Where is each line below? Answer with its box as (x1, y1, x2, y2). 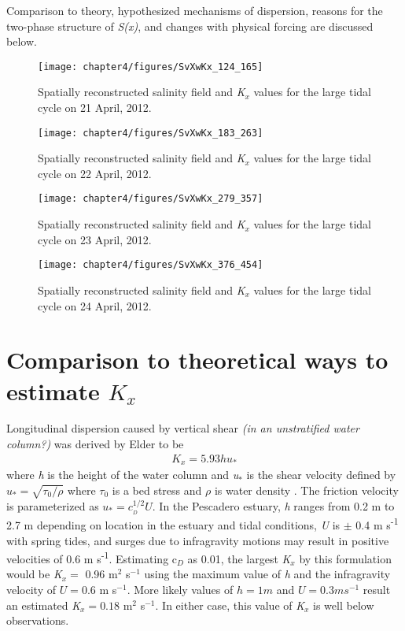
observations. (6, 612, 69, 629)
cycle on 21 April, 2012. (38, 99, 152, 116)
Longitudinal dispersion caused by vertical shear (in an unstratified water (6, 420, 359, 436)
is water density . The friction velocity (214, 481, 399, 498)
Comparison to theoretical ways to (6, 343, 388, 376)
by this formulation (299, 550, 392, 566)
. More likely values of (127, 581, 234, 598)
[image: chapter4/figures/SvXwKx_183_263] (38, 127, 263, 139)
